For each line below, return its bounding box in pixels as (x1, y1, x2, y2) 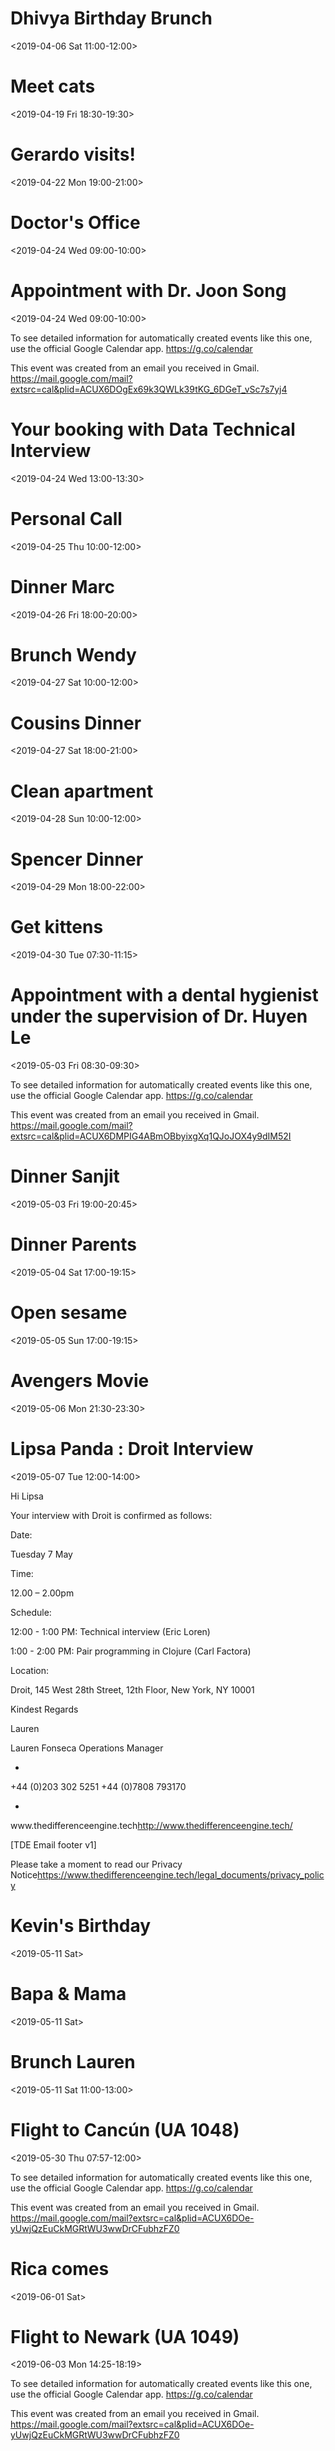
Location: (10, 1664, 49, 1676)
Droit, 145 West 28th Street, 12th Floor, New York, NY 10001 (10, 1683, 255, 1696)
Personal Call (10, 507, 123, 530)
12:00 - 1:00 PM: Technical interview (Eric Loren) (10, 1625, 211, 1637)
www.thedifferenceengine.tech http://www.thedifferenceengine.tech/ (10, 1819, 293, 1831)
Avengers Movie (10, 1370, 150, 1392)
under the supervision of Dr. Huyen (10, 1005, 308, 1028)
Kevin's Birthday (10, 1915, 152, 1937)
